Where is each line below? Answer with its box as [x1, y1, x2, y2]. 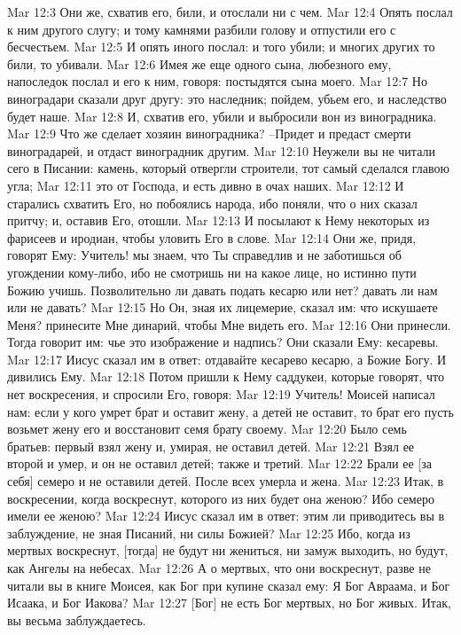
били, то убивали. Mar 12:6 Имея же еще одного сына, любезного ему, [7, 54, 392, 73]
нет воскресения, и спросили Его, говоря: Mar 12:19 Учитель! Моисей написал [7, 385, 435, 404]
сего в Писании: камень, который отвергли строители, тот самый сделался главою [7, 159, 450, 177]
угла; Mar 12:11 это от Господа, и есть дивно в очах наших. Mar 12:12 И [7, 176, 404, 194]
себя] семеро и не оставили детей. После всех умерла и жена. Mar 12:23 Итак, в [7, 472, 444, 490]
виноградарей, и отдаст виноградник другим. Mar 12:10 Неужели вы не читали [7, 141, 435, 160]
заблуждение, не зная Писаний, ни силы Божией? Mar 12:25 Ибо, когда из [7, 523, 410, 542]
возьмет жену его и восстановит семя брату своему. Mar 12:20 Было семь [7, 419, 407, 438]
